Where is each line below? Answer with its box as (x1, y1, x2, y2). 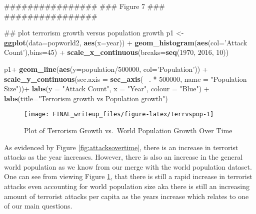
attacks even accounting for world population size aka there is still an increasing (4, 181, 249, 191)
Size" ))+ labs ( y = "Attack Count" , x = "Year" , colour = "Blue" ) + (4, 83, 209, 94)
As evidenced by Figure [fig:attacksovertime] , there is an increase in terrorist (4, 142, 238, 152)
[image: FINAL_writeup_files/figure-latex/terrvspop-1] (24, 111, 214, 118)
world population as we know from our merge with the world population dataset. (4, 161, 252, 172)
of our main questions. (4, 201, 72, 211)
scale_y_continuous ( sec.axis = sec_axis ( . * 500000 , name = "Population (4, 73, 247, 84)
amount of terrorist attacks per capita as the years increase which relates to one (4, 191, 249, 201)
